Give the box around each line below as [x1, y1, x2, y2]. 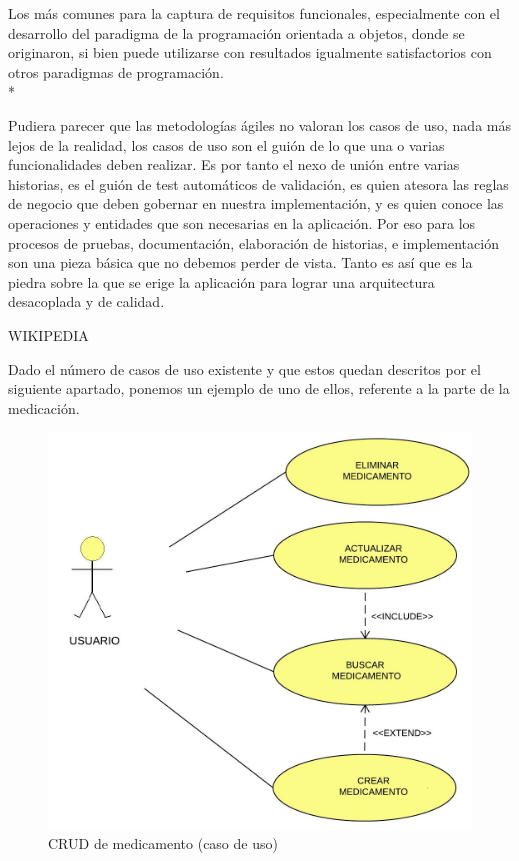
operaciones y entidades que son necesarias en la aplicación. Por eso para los [8, 212, 476, 233]
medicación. [8, 397, 80, 418]
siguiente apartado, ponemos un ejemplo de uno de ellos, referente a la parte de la [8, 378, 510, 399]
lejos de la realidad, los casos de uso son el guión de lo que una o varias [8, 134, 445, 155]
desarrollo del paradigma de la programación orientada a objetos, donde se [8, 22, 465, 43]
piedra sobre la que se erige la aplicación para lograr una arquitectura [8, 271, 435, 292]
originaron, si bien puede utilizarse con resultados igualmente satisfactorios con [8, 42, 492, 63]
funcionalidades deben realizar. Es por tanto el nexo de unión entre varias [8, 154, 460, 175]
